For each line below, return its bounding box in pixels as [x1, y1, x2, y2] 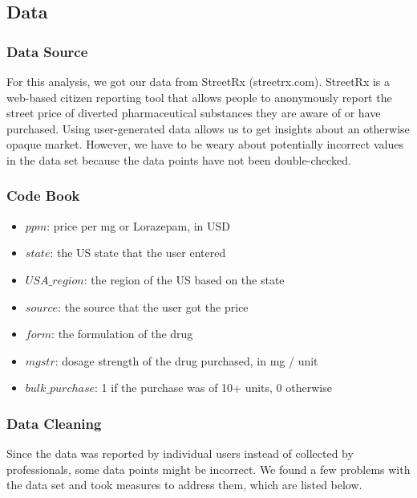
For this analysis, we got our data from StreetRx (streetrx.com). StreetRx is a [6, 73, 391, 89]
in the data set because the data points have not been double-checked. [6, 151, 351, 168]
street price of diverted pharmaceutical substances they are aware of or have [6, 104, 381, 121]
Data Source [6, 41, 88, 61]
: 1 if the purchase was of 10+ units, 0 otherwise [95, 379, 332, 396]
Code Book [6, 186, 80, 206]
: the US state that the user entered [50, 244, 226, 261]
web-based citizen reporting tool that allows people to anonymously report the [6, 88, 392, 105]
